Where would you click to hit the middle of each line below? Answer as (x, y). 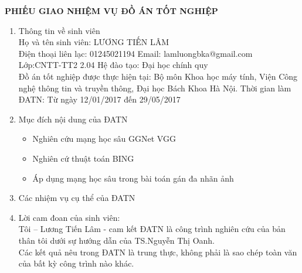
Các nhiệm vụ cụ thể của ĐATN (77, 198)
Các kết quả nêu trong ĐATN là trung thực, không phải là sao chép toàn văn (158, 252)
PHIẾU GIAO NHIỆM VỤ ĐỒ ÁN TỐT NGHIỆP (111, 11)
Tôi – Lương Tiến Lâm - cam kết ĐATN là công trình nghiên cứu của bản (152, 229)
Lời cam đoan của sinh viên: (69, 217)
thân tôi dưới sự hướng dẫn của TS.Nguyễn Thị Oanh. (116, 240)
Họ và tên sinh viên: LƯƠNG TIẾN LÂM (94, 42)
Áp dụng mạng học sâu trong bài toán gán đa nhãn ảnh (133, 178)
